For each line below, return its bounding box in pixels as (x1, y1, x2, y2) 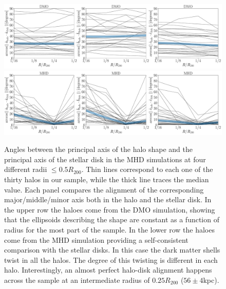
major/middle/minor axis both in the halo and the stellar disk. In (4, 194, 212, 205)
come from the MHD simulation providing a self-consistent (4, 234, 189, 245)
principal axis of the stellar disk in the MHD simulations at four (4, 153, 206, 164)
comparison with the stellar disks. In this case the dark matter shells (4, 244, 220, 255)
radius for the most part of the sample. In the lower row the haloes (4, 224, 215, 235)
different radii (4, 164, 47, 175)
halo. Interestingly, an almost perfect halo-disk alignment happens (4, 264, 212, 275)
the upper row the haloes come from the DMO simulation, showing (4, 204, 215, 215)
